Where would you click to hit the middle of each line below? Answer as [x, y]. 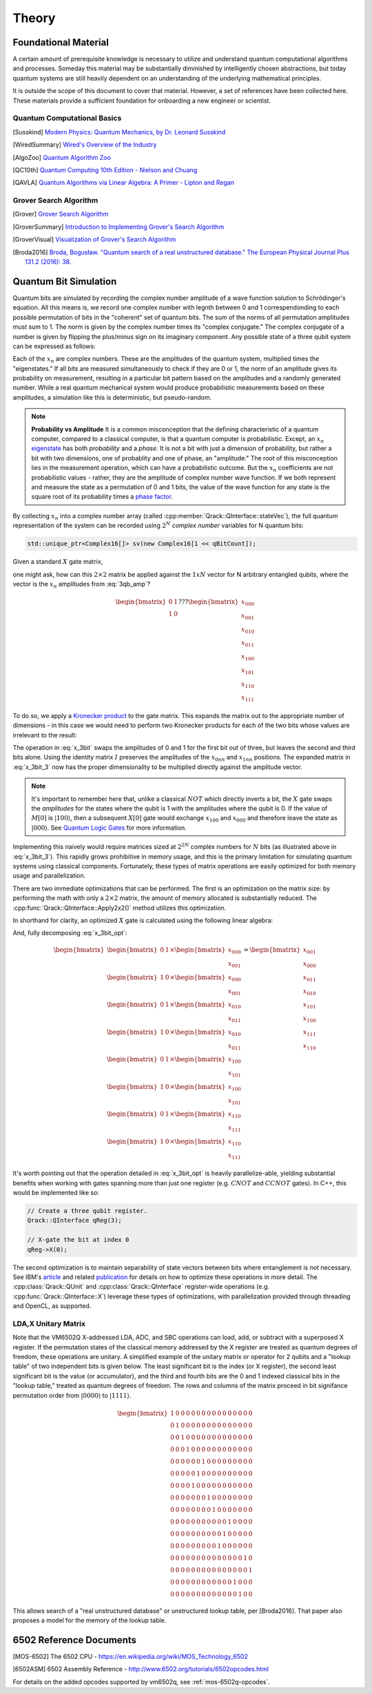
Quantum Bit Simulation [65, 282]
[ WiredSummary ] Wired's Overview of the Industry [85, 145]
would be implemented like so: [56, 1193]
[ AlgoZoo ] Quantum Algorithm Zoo [62, 157]
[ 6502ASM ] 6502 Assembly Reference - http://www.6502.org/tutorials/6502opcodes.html [141, 1669]
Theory [34, 18]
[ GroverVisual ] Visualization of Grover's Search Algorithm [94, 239]
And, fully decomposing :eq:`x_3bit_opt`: [70, 933]
